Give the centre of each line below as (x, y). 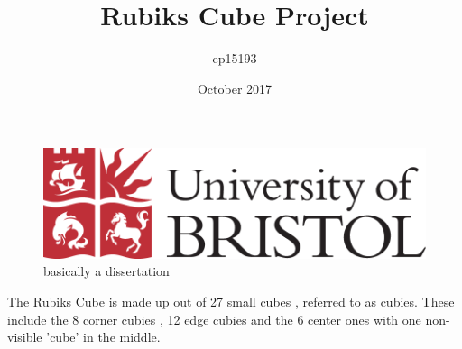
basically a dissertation (106, 271)
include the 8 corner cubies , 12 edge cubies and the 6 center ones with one (214, 319)
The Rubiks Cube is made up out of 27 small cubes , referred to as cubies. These (231, 301)
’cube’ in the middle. (103, 337)
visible (25, 337)
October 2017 (235, 88)
